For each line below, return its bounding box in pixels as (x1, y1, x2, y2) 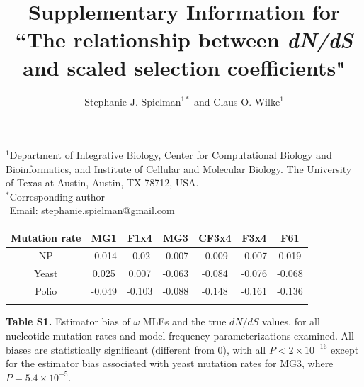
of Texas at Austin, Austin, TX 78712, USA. (6, 175, 199, 190)
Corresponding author (9, 189, 106, 203)
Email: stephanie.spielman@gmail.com (9, 203, 175, 218)
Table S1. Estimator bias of (6, 314, 130, 329)
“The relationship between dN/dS (15, 25, 353, 55)
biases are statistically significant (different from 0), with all (6, 342, 266, 357)
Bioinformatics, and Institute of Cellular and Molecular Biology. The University (6, 161, 352, 176)
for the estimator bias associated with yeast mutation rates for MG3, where (6, 356, 334, 371)
